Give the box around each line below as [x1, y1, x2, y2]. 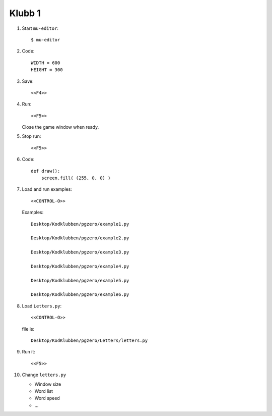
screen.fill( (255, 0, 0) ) [41, 175, 111, 181]
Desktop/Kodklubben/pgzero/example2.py [31, 235, 129, 241]
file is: [22, 326, 35, 332]
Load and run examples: [22, 186, 73, 192]
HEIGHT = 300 [31, 67, 63, 73]
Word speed [34, 395, 60, 401]
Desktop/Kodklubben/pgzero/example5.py [31, 278, 129, 283]
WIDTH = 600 [31, 60, 60, 66]
